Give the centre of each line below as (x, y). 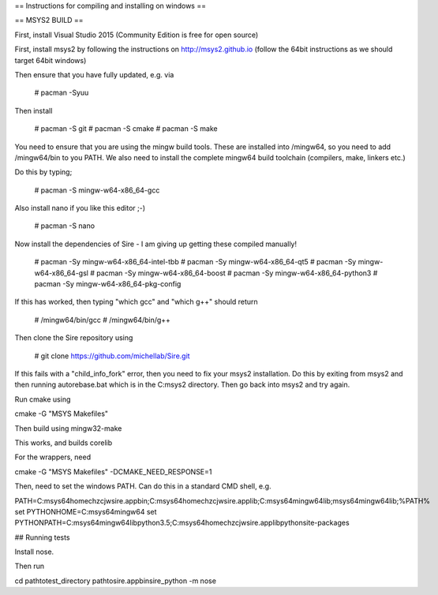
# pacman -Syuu (62, 93)
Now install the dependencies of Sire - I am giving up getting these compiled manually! (156, 244)
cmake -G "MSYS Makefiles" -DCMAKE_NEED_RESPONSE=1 (113, 472)
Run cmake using (43, 399)
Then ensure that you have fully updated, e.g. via (94, 74)
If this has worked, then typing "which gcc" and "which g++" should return (136, 302)
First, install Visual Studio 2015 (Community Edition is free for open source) (137, 35)
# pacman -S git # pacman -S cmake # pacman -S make (126, 129)
